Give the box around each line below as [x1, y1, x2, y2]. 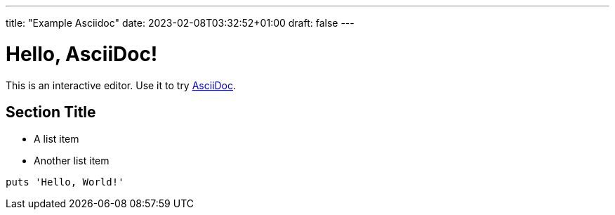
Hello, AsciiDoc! [6, 41, 158, 66]
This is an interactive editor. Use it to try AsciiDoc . [6, 79, 237, 91]
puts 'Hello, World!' [6, 176, 124, 188]
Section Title [6, 103, 96, 121]
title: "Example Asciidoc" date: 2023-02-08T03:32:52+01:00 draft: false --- [6, 17, 355, 29]
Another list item [34, 155, 110, 167]
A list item [34, 133, 79, 145]
